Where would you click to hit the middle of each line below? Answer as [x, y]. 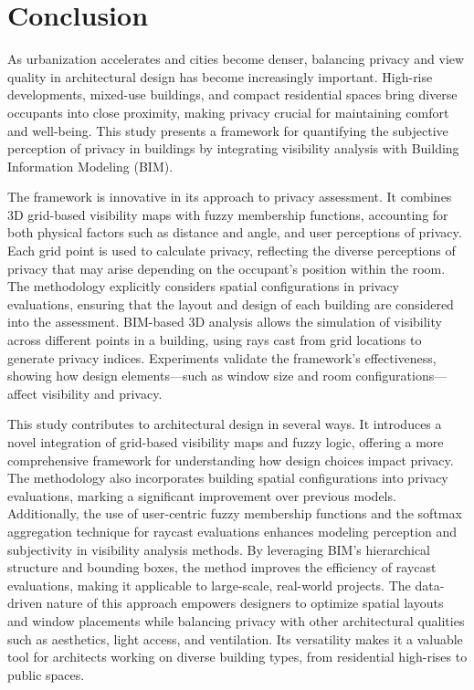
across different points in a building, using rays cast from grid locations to [215, 340]
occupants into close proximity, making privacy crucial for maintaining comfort [228, 112]
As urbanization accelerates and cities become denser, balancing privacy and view [236, 59]
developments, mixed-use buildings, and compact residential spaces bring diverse [232, 94]
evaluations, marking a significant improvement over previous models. [202, 495]
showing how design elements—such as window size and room [179, 376]
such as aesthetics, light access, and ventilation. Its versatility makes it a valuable [235, 638]
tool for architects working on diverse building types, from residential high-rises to [237, 657]
